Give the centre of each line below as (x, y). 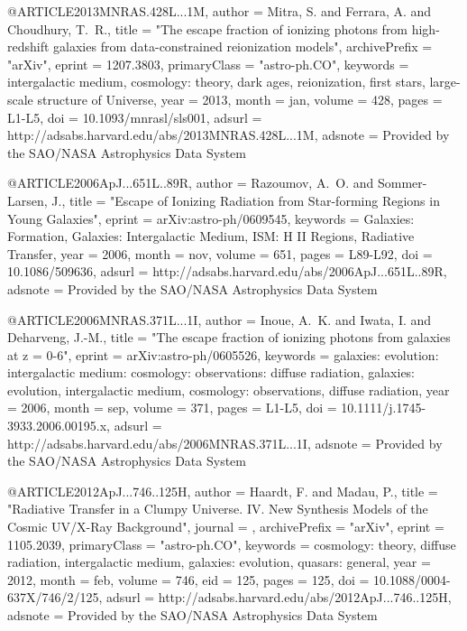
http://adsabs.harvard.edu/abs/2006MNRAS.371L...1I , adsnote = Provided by (225, 443)
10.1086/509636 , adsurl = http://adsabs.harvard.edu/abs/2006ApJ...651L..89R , (227, 271)
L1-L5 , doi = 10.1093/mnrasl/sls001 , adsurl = (135, 117)
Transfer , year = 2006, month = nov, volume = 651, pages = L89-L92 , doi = (220, 253)
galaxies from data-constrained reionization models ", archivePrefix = (243, 46)
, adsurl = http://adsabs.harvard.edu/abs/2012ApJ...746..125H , (275, 597)
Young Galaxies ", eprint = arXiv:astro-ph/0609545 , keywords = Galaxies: (211, 218)
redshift (28, 46)
